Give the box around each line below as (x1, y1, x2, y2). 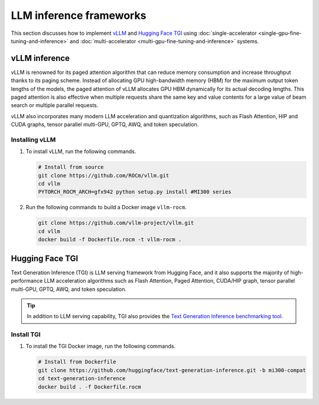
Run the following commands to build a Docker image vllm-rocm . (25, 204, 187, 211)
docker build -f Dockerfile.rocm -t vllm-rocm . (38, 236, 182, 243)
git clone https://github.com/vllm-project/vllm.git (38, 219, 194, 226)
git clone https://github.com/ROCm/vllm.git (38, 172, 170, 179)
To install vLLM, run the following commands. (25, 148, 136, 155)
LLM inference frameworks (11, 9, 147, 22)
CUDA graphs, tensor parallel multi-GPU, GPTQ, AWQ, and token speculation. (11, 121, 199, 128)
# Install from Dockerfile (38, 358, 116, 365)
